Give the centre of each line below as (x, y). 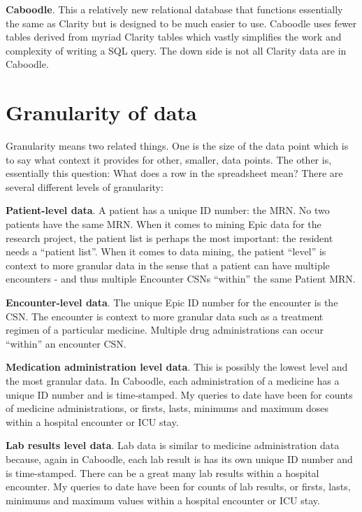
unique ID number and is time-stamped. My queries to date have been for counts (179, 394)
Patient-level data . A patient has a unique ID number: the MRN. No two (168, 210)
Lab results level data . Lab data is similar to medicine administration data (173, 445)
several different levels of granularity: (85, 186)
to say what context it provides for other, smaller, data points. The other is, (169, 159)
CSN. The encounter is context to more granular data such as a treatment (165, 316)
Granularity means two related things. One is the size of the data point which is (177, 146)
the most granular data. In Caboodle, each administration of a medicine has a (173, 381)
